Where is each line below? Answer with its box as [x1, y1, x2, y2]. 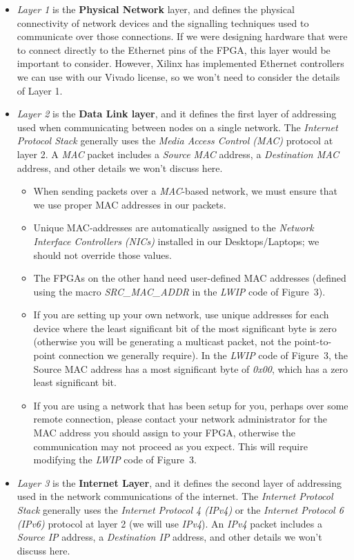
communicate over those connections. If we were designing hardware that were [17, 29, 348, 44]
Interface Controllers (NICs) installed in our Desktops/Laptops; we [33, 233, 319, 248]
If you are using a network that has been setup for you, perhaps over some [33, 398, 348, 412]
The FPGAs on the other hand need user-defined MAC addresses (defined [33, 271, 346, 285]
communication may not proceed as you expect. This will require [33, 438, 308, 453]
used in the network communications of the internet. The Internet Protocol [17, 489, 333, 503]
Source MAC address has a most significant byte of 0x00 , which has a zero [33, 361, 348, 376]
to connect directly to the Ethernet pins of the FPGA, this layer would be [17, 42, 331, 57]
